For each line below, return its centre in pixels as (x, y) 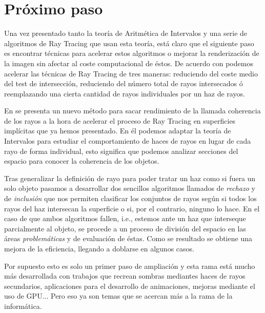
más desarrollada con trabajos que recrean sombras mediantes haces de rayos (125, 276)
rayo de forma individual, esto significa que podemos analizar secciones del (121, 151)
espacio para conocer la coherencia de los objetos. (82, 161)
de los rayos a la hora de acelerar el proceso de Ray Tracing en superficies (120, 120)
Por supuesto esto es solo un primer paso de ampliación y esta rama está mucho (130, 266)
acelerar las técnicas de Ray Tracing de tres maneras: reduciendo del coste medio (131, 73)
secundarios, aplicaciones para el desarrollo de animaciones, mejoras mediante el (130, 286)
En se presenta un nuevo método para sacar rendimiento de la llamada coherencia (132, 111)
